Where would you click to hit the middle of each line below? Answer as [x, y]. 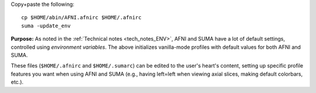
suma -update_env [46, 26]
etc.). [17, 82]
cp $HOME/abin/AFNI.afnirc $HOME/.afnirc [81, 18]
